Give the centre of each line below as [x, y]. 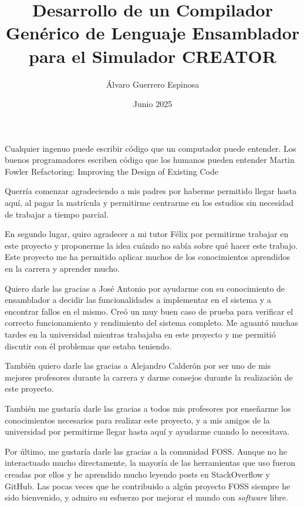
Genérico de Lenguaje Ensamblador [153, 33]
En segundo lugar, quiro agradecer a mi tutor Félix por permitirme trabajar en [147, 234]
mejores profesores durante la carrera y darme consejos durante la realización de [149, 377]
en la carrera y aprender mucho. [62, 268]
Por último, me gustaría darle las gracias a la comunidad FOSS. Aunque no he [146, 451]
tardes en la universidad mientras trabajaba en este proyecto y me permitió [140, 334]
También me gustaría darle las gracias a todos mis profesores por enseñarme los [148, 408]
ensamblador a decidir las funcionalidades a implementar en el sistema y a [138, 300]
